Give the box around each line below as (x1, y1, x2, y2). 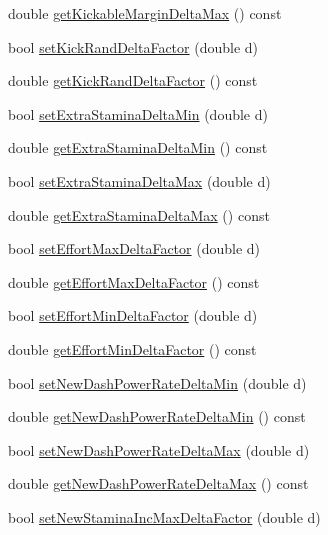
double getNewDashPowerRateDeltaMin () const (8, 406, 306, 427)
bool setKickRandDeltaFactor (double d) (8, 36, 259, 57)
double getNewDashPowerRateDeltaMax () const (8, 473, 309, 494)
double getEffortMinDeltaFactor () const (8, 338, 257, 359)
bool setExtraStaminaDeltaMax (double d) (8, 170, 271, 191)
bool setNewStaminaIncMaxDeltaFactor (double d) (8, 506, 321, 527)
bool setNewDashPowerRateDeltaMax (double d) (8, 439, 310, 460)
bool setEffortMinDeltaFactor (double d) (8, 305, 258, 326)
